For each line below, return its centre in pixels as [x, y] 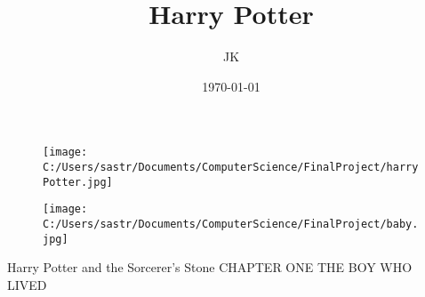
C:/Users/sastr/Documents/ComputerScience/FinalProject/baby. [231, 224]
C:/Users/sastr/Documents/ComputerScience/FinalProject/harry [231, 167]
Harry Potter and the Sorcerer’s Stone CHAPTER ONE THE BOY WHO [210, 267]
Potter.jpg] [78, 182]
